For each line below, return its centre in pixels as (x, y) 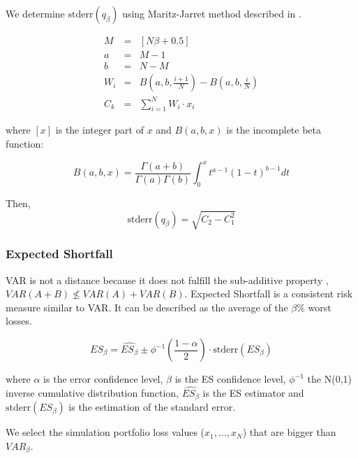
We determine (35, 13)
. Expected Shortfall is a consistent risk (269, 294)
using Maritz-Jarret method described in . (212, 13)
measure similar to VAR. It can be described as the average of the (147, 307)
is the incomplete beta (274, 130)
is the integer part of (99, 130)
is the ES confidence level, (230, 379)
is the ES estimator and (253, 392)
